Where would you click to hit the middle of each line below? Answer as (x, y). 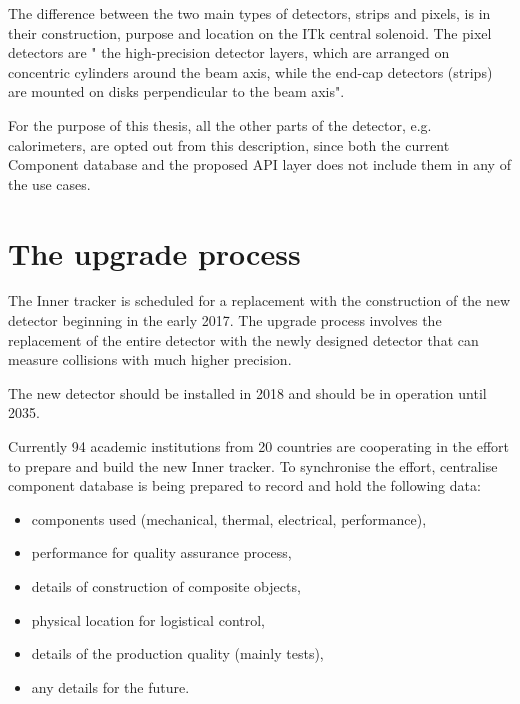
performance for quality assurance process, (161, 552)
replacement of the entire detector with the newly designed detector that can (243, 339)
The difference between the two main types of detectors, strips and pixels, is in (249, 13)
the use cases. (49, 183)
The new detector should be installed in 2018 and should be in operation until (247, 392)
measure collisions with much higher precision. (150, 359)
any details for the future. (110, 686)
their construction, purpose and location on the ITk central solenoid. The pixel (250, 32)
